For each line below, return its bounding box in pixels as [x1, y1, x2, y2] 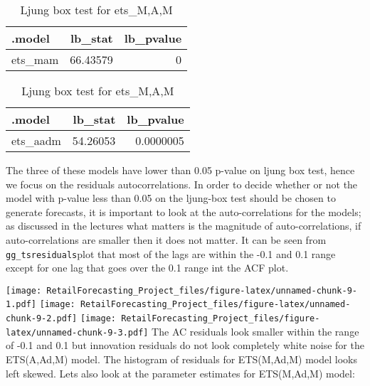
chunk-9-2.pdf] [6, 313, 78, 324]
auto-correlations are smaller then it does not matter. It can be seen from [6, 232, 327, 247]
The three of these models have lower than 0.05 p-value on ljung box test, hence [6, 163, 355, 177]
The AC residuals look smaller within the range [152, 323, 359, 338]
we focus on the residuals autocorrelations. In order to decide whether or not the [6, 176, 358, 191]
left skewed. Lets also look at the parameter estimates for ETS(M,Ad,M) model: [6, 365, 355, 380]
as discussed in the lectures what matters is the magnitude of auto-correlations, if [6, 218, 361, 233]
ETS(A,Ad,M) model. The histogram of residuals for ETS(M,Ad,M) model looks [6, 352, 357, 367]
